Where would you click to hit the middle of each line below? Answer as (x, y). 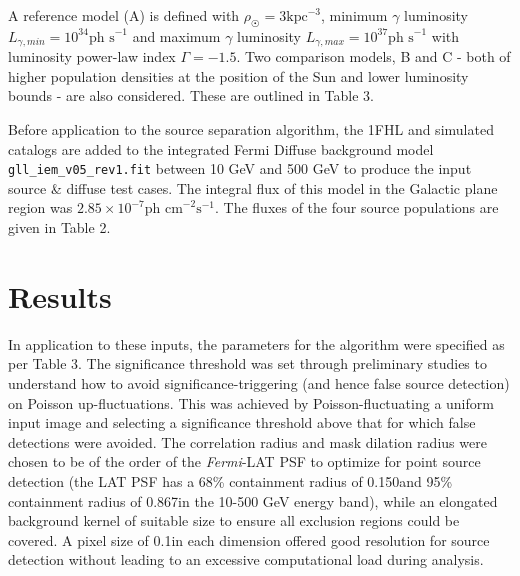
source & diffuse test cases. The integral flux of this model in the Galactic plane (253, 187)
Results (60, 295)
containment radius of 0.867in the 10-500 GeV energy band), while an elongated (253, 500)
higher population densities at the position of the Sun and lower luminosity (238, 75)
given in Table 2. (59, 227)
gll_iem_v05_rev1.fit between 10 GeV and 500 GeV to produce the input (240, 168)
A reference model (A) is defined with (124, 15)
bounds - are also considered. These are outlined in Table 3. (191, 95)
